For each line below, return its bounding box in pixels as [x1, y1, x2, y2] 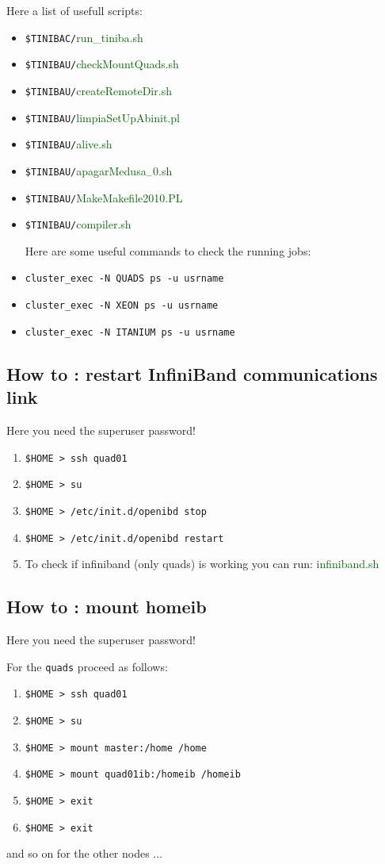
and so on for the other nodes [6, 845, 150, 862]
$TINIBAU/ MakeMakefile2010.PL [25, 189, 183, 205]
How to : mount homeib [6, 594, 207, 619]
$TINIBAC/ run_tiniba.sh [25, 29, 143, 45]
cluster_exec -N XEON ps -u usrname [25, 300, 219, 312]
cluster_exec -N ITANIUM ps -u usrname [25, 326, 235, 338]
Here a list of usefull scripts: [6, 2, 143, 18]
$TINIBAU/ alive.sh [25, 136, 112, 152]
